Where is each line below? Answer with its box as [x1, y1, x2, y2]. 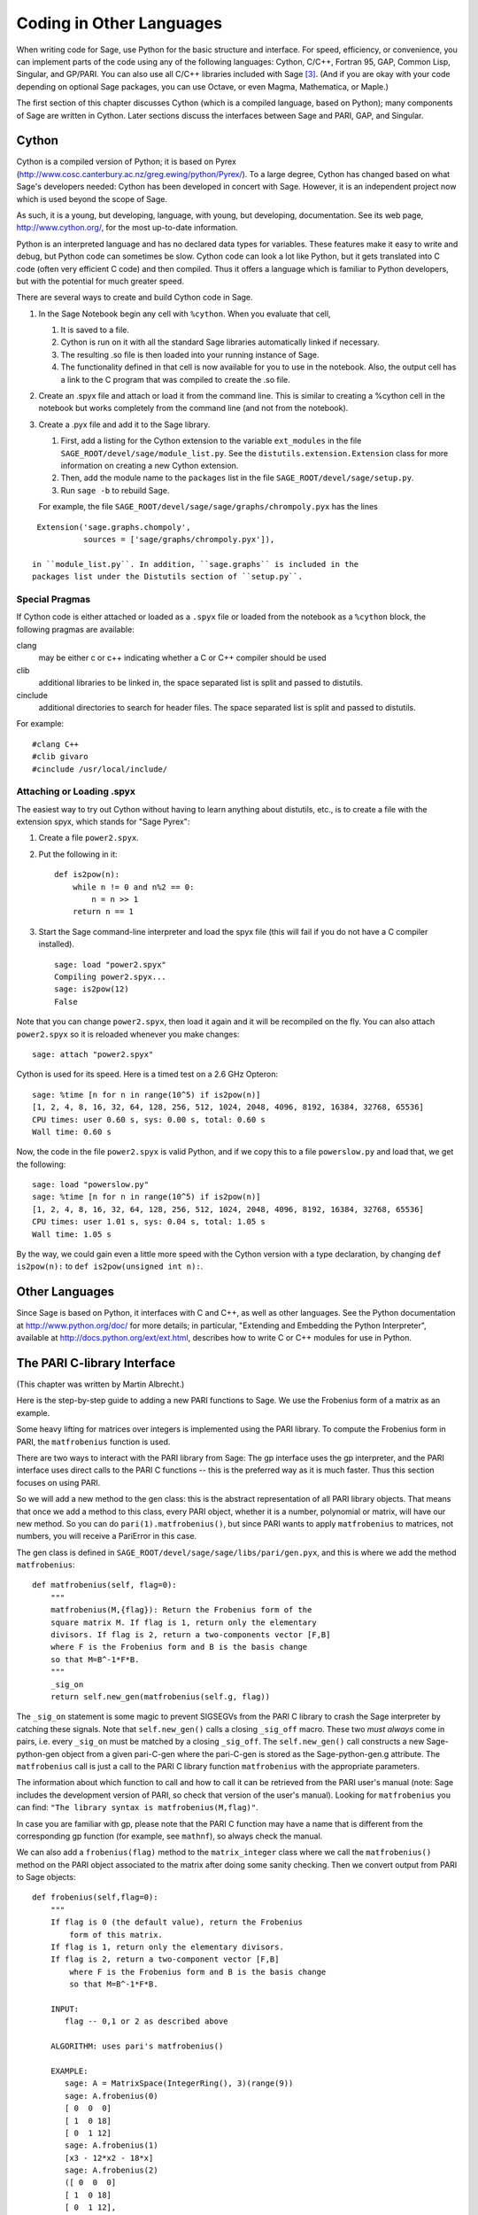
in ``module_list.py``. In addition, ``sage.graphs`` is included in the [32, 559, 359, 569]
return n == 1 [72, 906, 135, 917]
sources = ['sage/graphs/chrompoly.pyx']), [82, 534, 275, 544]
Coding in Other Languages [16, 13, 223, 33]
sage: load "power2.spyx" [54, 960, 167, 969]
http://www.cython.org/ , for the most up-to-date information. [16, 222, 238, 233]
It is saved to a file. [60, 324, 130, 336]
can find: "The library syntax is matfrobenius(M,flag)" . [16, 1802, 258, 1813]
